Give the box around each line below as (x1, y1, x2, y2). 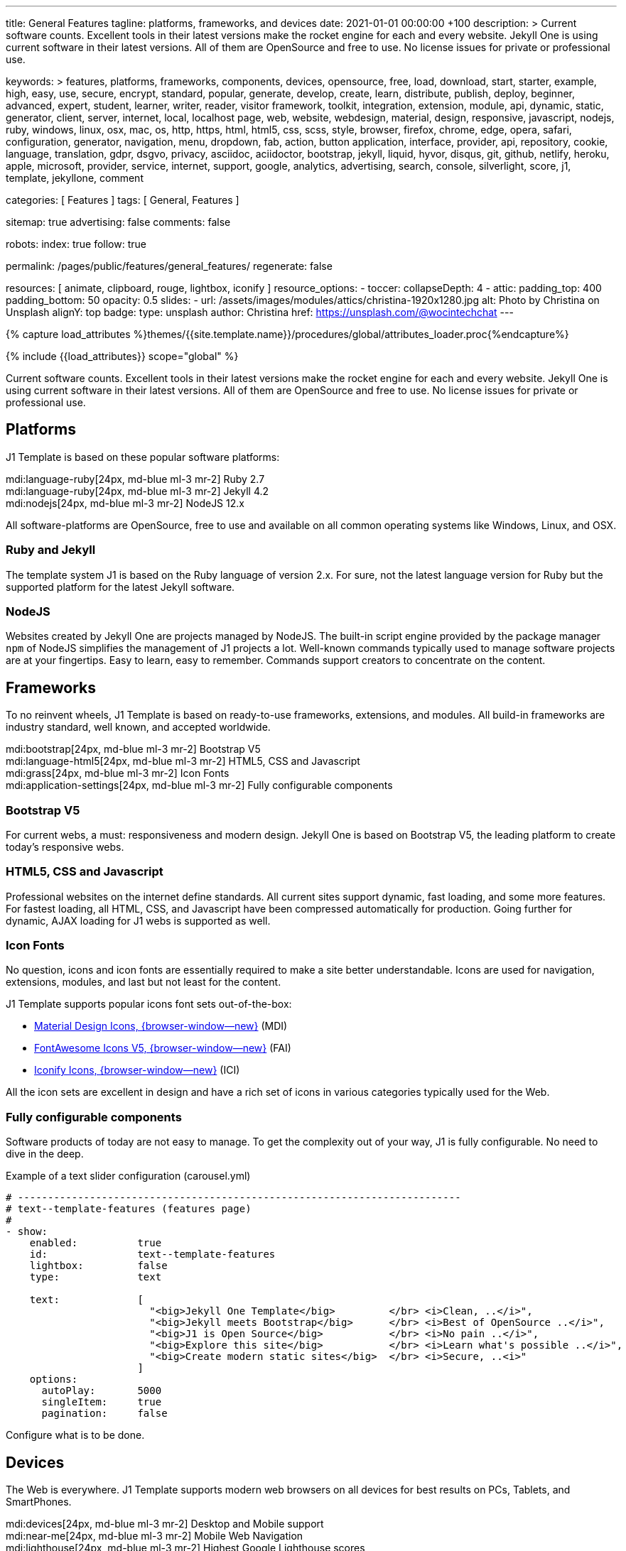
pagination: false (41, 1408, 168, 1420)
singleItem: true (41, 1396, 162, 1408)
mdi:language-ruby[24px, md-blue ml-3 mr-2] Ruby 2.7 (6, 472, 265, 485)
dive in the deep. (6, 1148, 84, 1160)
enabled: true (29, 1237, 162, 1249)
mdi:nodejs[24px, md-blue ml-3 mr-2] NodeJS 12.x (6, 496, 244, 509)
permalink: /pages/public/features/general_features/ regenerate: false (6, 260, 333, 272)
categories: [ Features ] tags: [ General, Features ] (6, 194, 239, 206)
